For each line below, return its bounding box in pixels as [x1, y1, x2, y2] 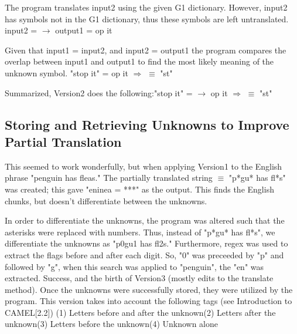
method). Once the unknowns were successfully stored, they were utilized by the [5, 283, 293, 295]
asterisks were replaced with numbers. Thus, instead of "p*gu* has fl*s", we [5, 225, 275, 238]
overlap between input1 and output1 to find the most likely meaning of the [5, 55, 274, 68]
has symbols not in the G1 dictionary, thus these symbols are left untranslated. [5, 12, 289, 25]
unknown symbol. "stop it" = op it [5, 66, 128, 79]
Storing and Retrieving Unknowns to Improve [5, 115, 289, 133]
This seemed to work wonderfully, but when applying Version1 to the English [5, 160, 282, 172]
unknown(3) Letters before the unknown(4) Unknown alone [5, 318, 218, 330]
